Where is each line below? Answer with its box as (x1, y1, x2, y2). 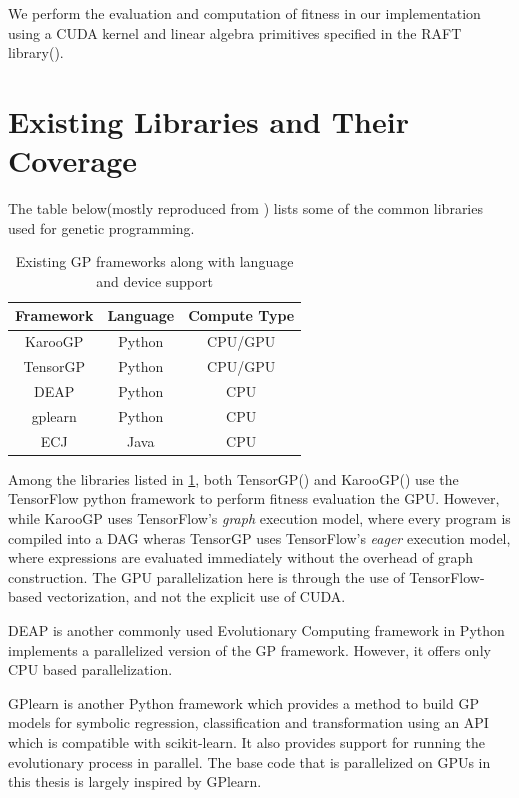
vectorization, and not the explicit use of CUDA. (46, 586, 346, 607)
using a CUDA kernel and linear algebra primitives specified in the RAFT (8, 22, 462, 43)
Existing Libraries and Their (8, 100, 409, 141)
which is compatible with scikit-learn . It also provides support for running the (8, 731, 486, 752)
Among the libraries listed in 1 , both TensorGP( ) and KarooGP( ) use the (8, 468, 459, 489)
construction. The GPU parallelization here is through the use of (8, 566, 405, 587)
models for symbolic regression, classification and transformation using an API (8, 712, 489, 733)
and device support (96, 270, 213, 291)
